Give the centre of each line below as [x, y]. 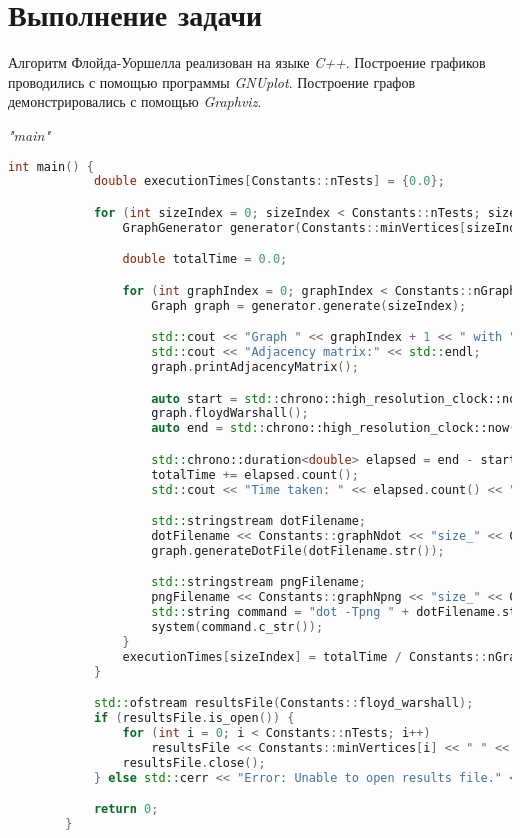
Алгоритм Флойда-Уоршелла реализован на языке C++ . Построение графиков [247, 62]
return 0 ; [126, 809]
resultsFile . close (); [194, 762]
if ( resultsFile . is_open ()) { [194, 718]
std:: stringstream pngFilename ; [258, 582]
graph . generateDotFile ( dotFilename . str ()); [298, 550]
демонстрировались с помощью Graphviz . [135, 101]
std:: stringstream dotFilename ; [258, 521]
